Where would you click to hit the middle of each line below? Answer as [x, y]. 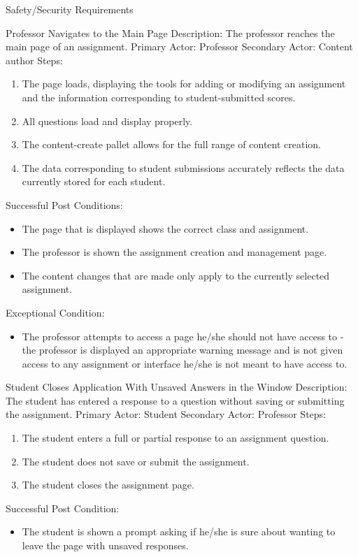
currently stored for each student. [94, 181]
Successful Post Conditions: [64, 204]
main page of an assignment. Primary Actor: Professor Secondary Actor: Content [179, 46]
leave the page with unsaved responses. [105, 545]
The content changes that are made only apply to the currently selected [176, 275]
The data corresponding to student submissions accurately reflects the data [183, 167]
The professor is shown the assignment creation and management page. [174, 252]
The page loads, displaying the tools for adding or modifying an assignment [184, 84]
